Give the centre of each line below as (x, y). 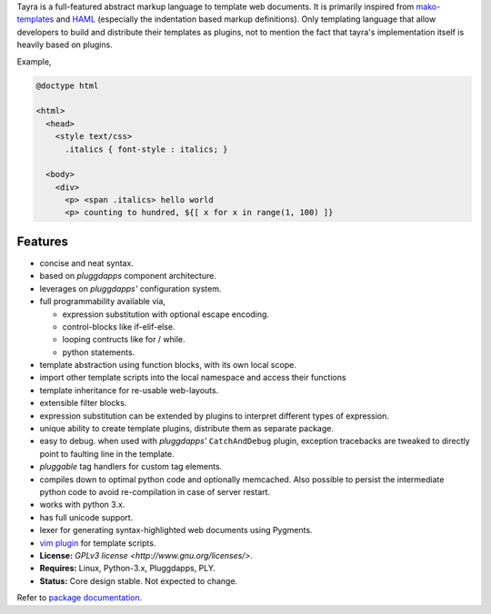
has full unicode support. (86, 517)
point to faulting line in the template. (107, 453)
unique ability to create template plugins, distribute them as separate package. (186, 429)
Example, (34, 61)
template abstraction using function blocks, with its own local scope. (168, 365)
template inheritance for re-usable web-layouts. (129, 390)
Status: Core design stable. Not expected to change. (139, 580)
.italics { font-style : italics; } (146, 149)
